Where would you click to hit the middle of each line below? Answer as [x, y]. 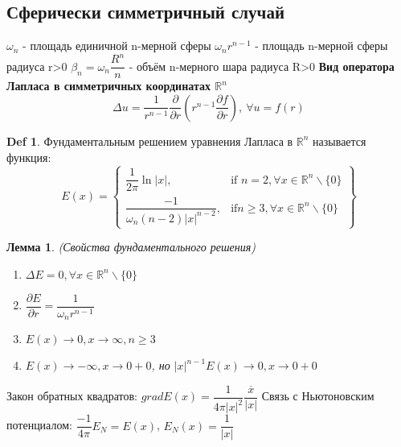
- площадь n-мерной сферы [321, 46]
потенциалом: [39, 425]
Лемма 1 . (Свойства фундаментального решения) [131, 247]
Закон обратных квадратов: [72, 396]
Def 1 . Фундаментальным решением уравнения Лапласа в [150, 141]
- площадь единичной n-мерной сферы [117, 46]
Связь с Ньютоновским [318, 396]
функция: [29, 157]
